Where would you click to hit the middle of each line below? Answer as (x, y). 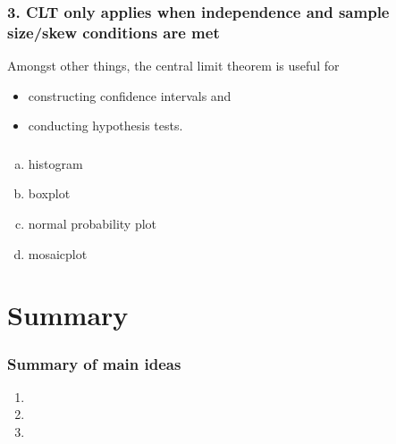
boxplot (49, 193)
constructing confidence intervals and (130, 95)
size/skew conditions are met (114, 32)
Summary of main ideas (94, 363)
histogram (55, 163)
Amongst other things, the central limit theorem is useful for (173, 66)
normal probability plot (93, 224)
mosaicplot (58, 253)
